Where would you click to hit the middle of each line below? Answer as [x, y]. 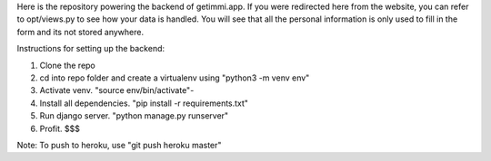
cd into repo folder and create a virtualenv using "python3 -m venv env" [175, 78]
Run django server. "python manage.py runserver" [134, 116]
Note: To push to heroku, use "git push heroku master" [119, 145]
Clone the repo [67, 65]
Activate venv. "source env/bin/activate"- [117, 90]
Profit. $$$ [60, 128]
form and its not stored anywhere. [80, 32]
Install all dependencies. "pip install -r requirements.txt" [144, 103]
